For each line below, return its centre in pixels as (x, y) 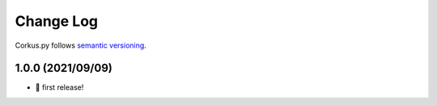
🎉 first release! (59, 87)
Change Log (57, 21)
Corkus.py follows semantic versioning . (81, 45)
